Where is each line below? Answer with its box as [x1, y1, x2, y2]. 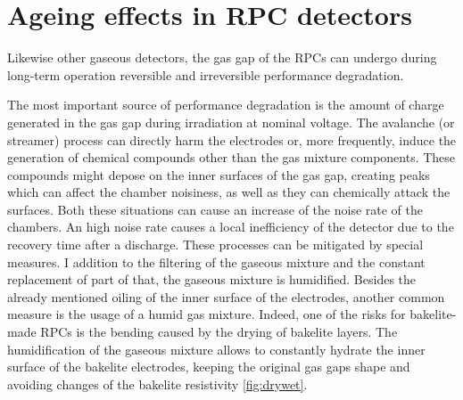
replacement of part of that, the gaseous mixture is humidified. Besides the [7, 270, 417, 289]
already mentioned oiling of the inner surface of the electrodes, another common [7, 287, 445, 306]
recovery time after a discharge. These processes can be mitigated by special [7, 235, 424, 254]
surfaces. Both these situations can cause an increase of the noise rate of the [7, 200, 423, 218]
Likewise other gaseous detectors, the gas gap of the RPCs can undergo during [7, 48, 437, 67]
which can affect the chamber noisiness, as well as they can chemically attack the [7, 183, 451, 201]
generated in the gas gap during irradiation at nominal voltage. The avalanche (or [7, 112, 455, 131]
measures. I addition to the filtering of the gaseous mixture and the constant [7, 252, 426, 271]
